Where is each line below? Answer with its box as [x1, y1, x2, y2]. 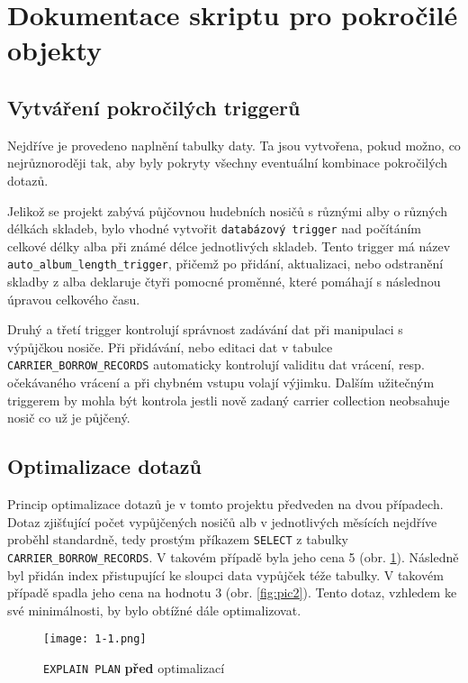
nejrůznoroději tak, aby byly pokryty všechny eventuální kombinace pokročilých [7, 153, 448, 172]
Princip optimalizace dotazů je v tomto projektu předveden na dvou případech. [7, 495, 444, 514]
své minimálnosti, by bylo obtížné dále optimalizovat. [7, 600, 301, 619]
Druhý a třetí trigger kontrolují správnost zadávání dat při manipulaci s [7, 320, 403, 339]
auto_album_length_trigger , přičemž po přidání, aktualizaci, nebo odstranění [7, 254, 444, 273]
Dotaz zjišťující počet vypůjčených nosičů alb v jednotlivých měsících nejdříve [7, 512, 437, 531]
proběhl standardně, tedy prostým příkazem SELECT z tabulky [7, 530, 348, 549]
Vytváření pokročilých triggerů [7, 93, 301, 121]
